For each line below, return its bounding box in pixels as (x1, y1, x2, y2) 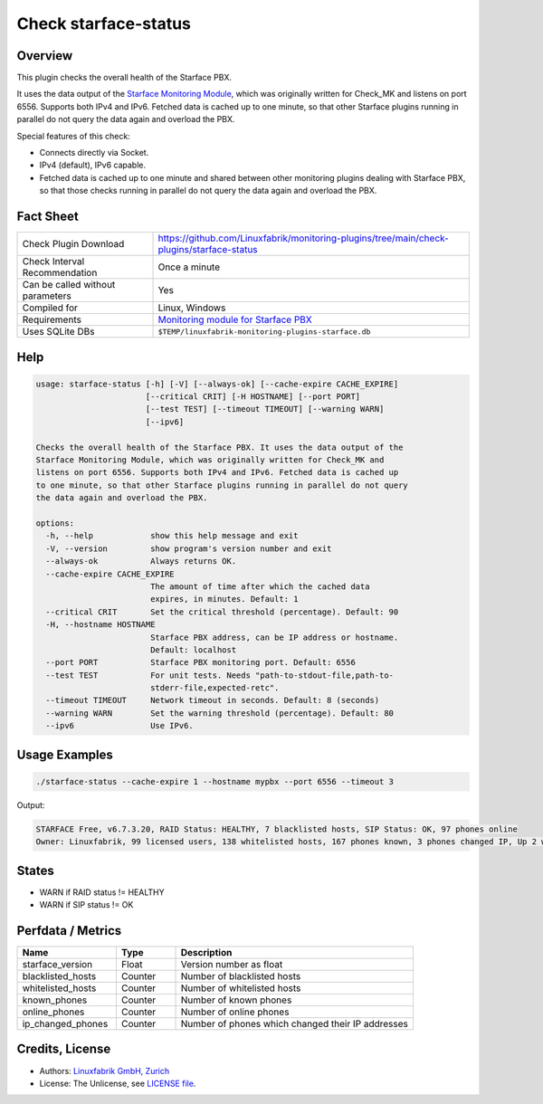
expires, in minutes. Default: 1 (149, 594, 299, 604)
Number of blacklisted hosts (180, 970, 301, 982)
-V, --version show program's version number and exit (45, 543, 332, 554)
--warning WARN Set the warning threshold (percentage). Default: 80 (45, 708, 394, 719)
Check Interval (22, 255, 85, 268)
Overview (16, 48, 73, 63)
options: (35, 519, 75, 528)
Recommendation (22, 267, 98, 280)
